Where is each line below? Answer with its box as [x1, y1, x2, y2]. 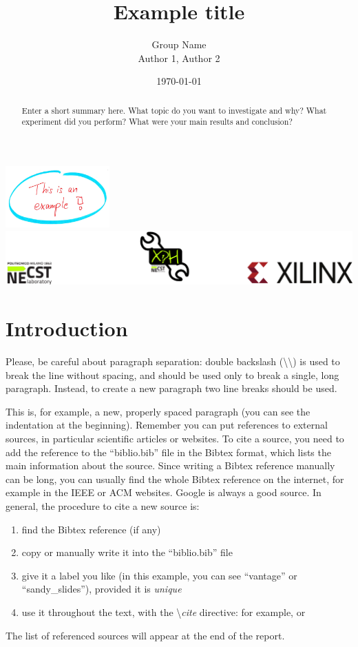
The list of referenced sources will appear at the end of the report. [6, 628, 285, 642]
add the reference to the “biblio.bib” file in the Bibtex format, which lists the [6, 444, 331, 459]
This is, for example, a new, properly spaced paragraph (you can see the [6, 404, 310, 418]
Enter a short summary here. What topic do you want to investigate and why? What [21, 104, 327, 116]
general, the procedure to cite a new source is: [6, 498, 200, 513]
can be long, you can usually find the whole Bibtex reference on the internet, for [6, 471, 344, 486]
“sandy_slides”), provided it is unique [21, 582, 182, 596]
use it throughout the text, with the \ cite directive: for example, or [21, 604, 306, 619]
